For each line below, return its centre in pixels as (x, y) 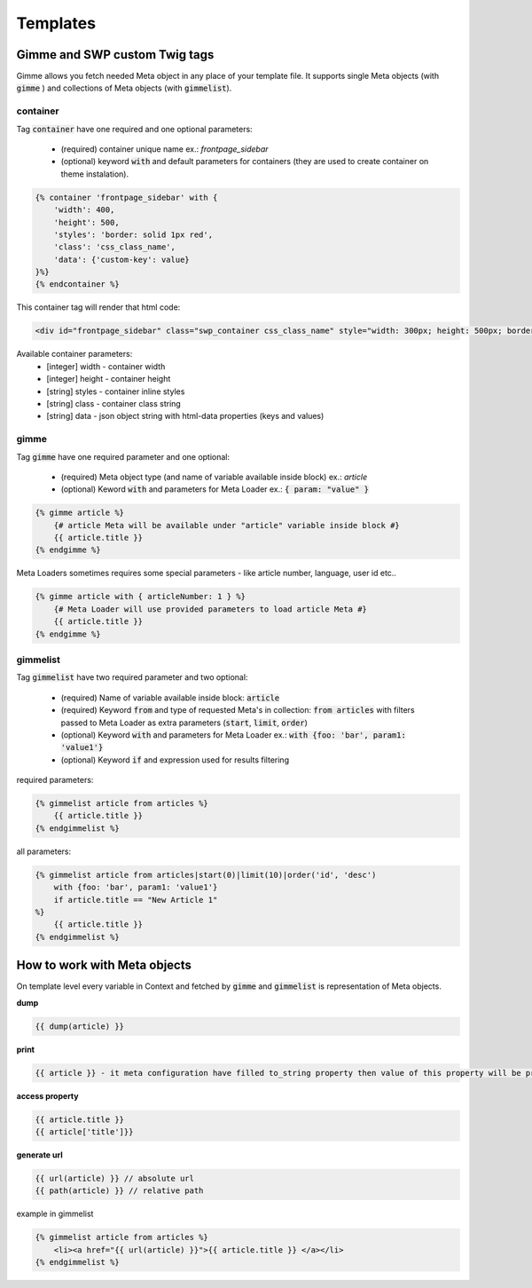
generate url (39, 1155)
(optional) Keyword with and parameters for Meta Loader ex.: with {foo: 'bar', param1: (234, 735)
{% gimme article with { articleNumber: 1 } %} (140, 597)
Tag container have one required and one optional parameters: (134, 129)
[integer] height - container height (109, 379)
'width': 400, (84, 210)
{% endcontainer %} (77, 284)
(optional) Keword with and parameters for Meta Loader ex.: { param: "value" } (215, 489)
